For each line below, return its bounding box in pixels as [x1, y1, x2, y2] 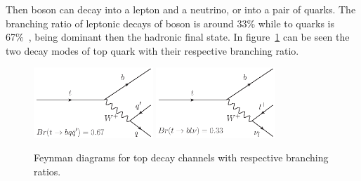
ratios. [34, 163, 61, 178]
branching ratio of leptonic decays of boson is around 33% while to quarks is [6, 15, 335, 30]
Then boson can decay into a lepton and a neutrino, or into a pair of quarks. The [6, 2, 356, 16]
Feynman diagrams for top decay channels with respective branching [34, 150, 329, 165]
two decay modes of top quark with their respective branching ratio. [6, 43, 299, 58]
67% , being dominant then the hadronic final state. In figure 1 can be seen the [6, 29, 350, 44]
